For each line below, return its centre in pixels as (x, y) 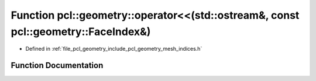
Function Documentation (57, 66)
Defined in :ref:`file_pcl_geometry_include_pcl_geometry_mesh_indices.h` (114, 49)
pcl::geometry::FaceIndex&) (81, 31)
